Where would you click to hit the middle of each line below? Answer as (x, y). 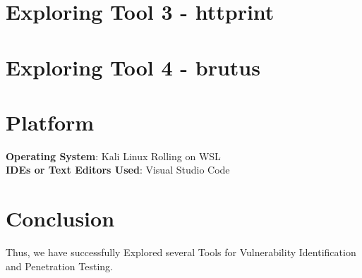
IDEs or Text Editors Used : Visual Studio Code (118, 170)
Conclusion (60, 218)
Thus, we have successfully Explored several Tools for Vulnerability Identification (181, 252)
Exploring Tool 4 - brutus (133, 67)
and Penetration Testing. (59, 266)
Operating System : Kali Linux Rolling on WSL (113, 156)
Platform (50, 122)
